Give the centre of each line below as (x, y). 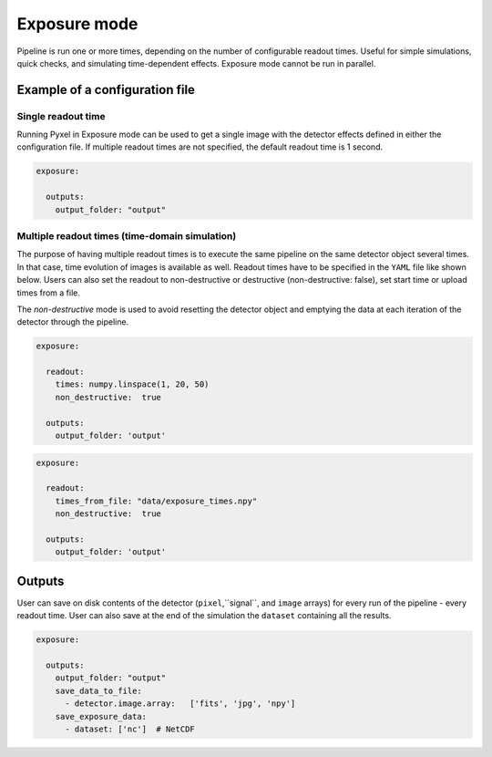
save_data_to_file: (99, 690)
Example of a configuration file (106, 90)
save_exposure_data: (101, 716)
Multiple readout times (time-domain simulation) (127, 236)
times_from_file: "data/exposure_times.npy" (156, 501)
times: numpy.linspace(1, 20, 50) (132, 384)
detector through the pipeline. (73, 322)
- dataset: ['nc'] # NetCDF (130, 729)
